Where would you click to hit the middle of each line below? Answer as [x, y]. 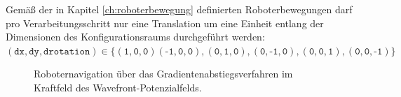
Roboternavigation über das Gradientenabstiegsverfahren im [163, 74]
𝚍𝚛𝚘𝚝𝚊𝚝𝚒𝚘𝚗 [67, 51]
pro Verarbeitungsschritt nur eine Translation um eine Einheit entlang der [165, 23]
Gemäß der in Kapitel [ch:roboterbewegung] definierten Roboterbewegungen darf [179, 9]
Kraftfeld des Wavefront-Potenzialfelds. [118, 87]
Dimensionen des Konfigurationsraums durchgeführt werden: [135, 37]
